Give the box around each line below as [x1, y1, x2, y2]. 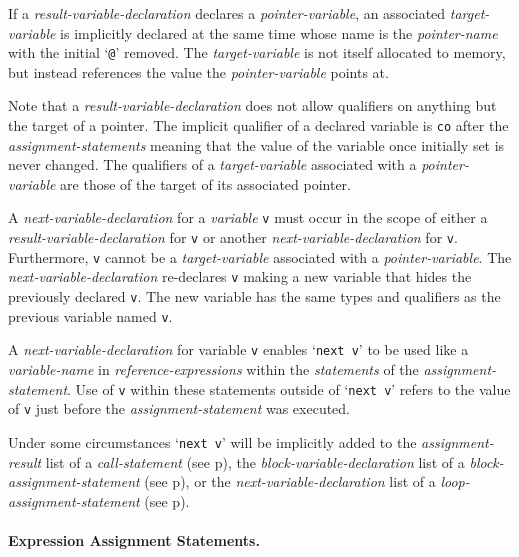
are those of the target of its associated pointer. [60, 173, 351, 194]
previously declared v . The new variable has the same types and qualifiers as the [8, 286, 501, 307]
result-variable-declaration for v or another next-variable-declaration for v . [8, 227, 458, 248]
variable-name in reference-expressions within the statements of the [8, 359, 419, 380]
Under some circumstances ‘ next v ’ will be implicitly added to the [8, 431, 417, 452]
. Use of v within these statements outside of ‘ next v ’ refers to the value [67, 378, 511, 399]
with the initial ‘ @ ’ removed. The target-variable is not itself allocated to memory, [8, 42, 506, 63]
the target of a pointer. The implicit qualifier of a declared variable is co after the [8, 115, 509, 136]
